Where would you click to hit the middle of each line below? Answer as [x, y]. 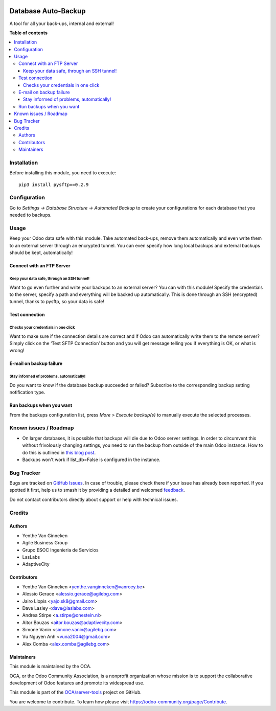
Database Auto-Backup [48, 11]
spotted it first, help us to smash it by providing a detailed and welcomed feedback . [97, 490]
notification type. [27, 392]
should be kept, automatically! [41, 253]
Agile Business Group [45, 543]
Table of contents [29, 33]
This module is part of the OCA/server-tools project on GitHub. [75, 692]
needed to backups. [31, 215]
